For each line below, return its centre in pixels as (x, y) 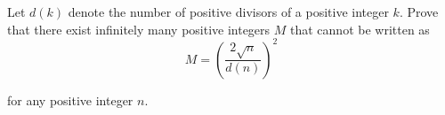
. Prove (419, 11)
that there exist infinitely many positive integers (139, 29)
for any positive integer (70, 100)
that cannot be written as (360, 29)
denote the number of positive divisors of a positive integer (228, 11)
